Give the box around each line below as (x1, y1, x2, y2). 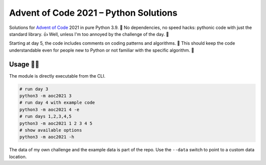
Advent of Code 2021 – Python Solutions (9, 7, 177, 18)
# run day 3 (19, 86, 49, 92)
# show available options (19, 127, 82, 133)
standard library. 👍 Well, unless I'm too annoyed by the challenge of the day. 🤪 (9, 31, 169, 37)
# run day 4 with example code (19, 100, 96, 106)
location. (9, 154, 27, 160)
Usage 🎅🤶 (9, 60, 39, 68)
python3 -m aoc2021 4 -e (19, 107, 80, 112)
